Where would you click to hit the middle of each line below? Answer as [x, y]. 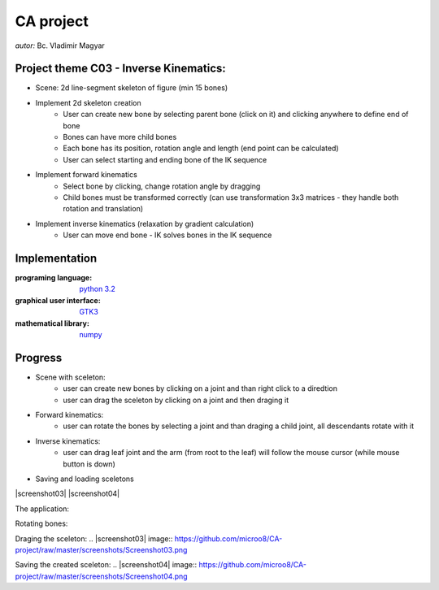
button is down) [89, 464]
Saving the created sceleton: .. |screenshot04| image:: [106, 565]
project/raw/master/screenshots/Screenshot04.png [101, 576]
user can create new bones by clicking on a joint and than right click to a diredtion [200, 388]
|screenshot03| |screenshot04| [67, 494]
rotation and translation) [103, 209]
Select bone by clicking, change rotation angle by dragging [162, 186]
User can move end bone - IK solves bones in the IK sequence [167, 235]
